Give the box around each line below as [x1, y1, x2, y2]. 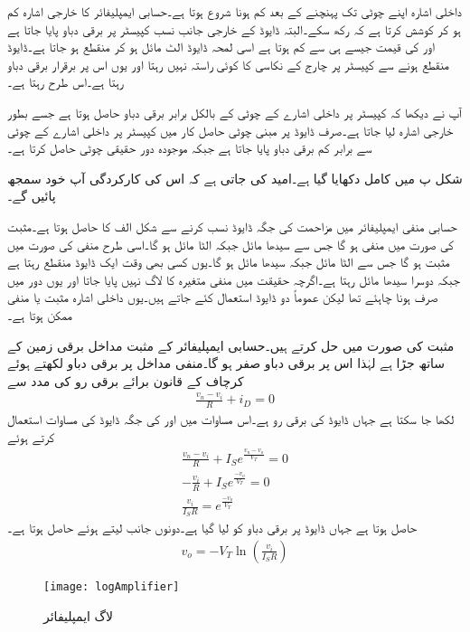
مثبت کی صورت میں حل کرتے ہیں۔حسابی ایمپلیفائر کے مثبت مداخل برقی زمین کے [7, 335, 455, 354]
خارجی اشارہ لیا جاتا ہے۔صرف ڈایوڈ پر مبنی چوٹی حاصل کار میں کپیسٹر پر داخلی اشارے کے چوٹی [7, 120, 454, 139]
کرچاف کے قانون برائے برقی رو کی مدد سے [7, 371, 244, 390]
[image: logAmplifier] [43, 580, 180, 593]
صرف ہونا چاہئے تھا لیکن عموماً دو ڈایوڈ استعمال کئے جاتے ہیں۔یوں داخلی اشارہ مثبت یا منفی [7, 288, 438, 307]
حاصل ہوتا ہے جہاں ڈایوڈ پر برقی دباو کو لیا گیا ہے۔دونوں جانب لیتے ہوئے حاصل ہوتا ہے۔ [7, 518, 418, 537]
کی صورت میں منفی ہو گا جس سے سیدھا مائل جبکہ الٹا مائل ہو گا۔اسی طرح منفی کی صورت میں [7, 234, 454, 253]
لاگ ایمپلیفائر [43, 606, 114, 625]
